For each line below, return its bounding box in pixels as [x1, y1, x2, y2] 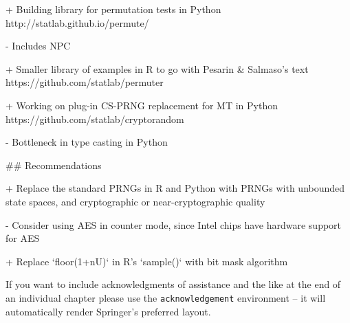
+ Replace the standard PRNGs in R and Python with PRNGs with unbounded [6, 181, 345, 195]
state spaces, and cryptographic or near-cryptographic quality [6, 194, 265, 208]
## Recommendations [6, 157, 102, 172]
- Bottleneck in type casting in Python [6, 135, 168, 149]
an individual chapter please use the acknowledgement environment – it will [6, 290, 326, 304]
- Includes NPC [6, 38, 71, 53]
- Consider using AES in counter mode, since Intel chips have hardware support [6, 217, 342, 232]
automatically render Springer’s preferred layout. [6, 304, 211, 318]
